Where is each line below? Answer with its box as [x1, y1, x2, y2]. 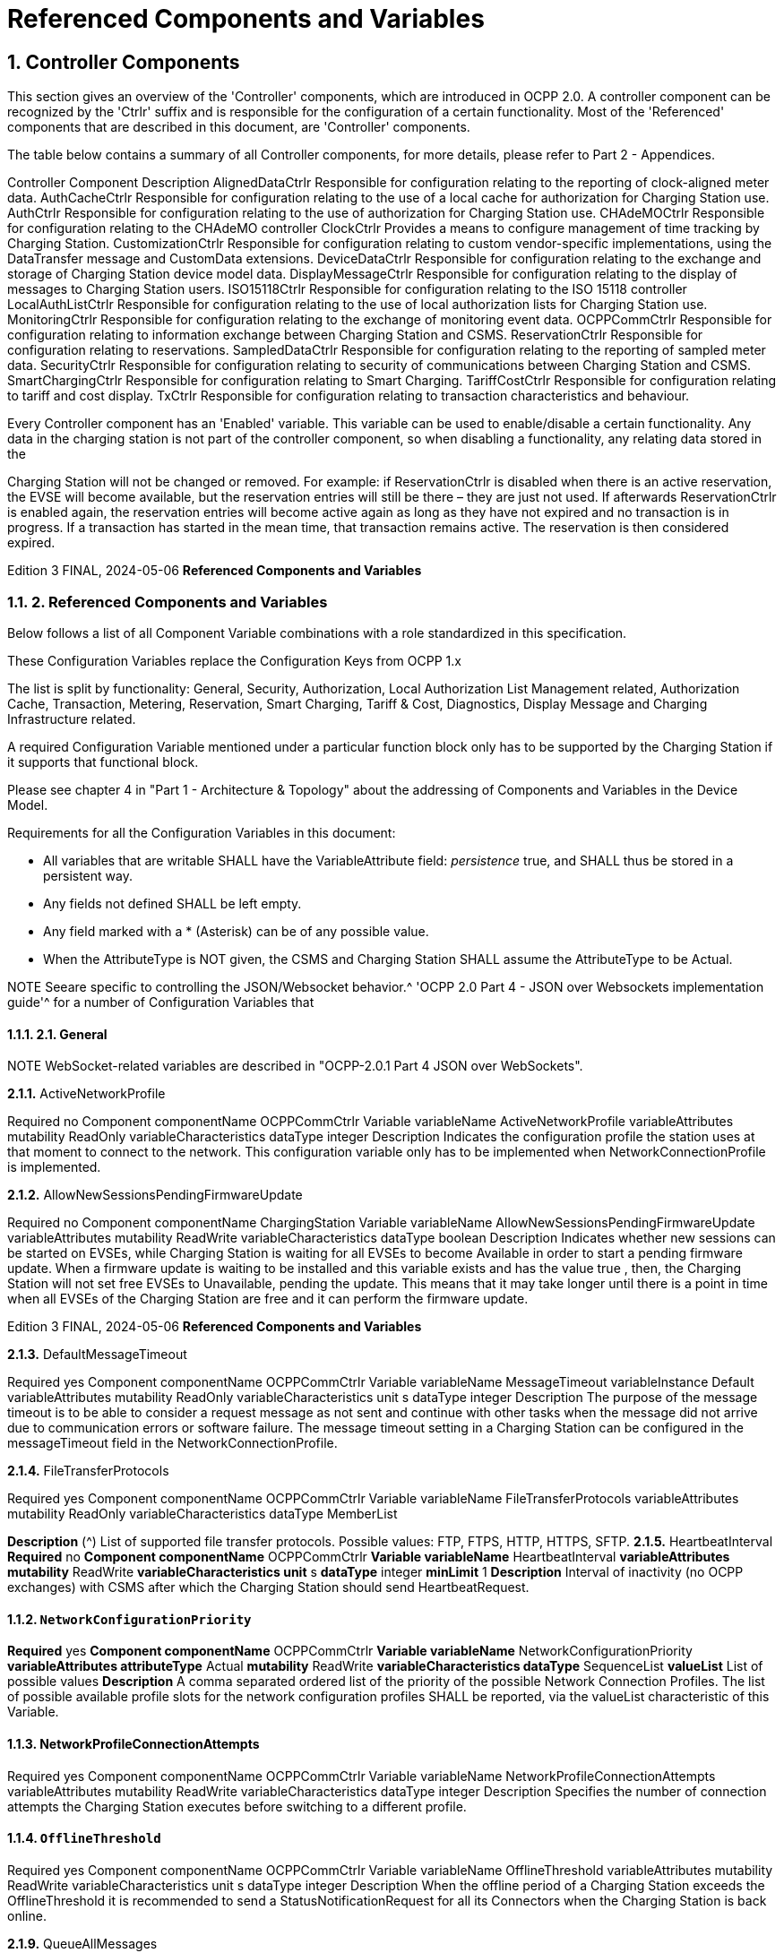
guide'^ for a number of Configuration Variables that [7, 994, 314, 1010]
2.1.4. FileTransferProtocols [7, 1463, 169, 1479]
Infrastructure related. [7, 710, 136, 727]
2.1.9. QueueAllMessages [7, 1935, 158, 1951]
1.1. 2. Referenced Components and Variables [7, 592, 328, 611]
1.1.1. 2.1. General [7, 1026, 108, 1042]
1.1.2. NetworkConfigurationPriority [7, 1611, 252, 1627]
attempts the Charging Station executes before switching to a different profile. [7, 1798, 467, 1814]
